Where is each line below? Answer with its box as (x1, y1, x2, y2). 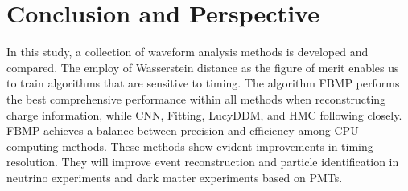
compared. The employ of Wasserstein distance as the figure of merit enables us (6, 59, 399, 75)
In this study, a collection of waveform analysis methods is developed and (6, 43, 369, 60)
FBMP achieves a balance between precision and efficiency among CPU (6, 122, 359, 139)
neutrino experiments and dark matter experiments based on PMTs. (6, 169, 343, 185)
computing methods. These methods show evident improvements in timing (6, 137, 373, 154)
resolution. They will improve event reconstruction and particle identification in (6, 153, 399, 170)
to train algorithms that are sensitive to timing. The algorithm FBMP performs (6, 75, 400, 91)
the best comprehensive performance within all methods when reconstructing (6, 90, 386, 107)
